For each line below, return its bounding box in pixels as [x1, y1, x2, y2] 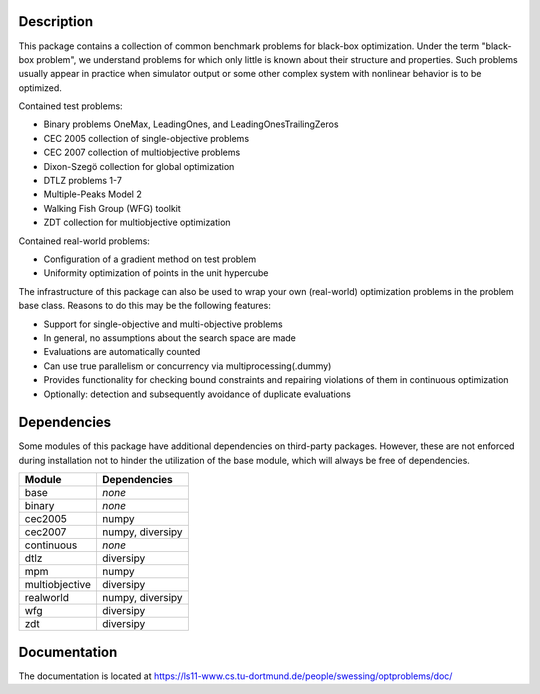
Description [18, 13, 94, 30]
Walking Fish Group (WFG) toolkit [43, 202, 182, 214]
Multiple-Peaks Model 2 [43, 188, 142, 200]
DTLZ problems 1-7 [43, 175, 122, 187]
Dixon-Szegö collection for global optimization [43, 160, 235, 172]
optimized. [18, 81, 62, 94]
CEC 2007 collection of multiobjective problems [43, 146, 241, 159]
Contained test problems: [18, 100, 124, 112]
